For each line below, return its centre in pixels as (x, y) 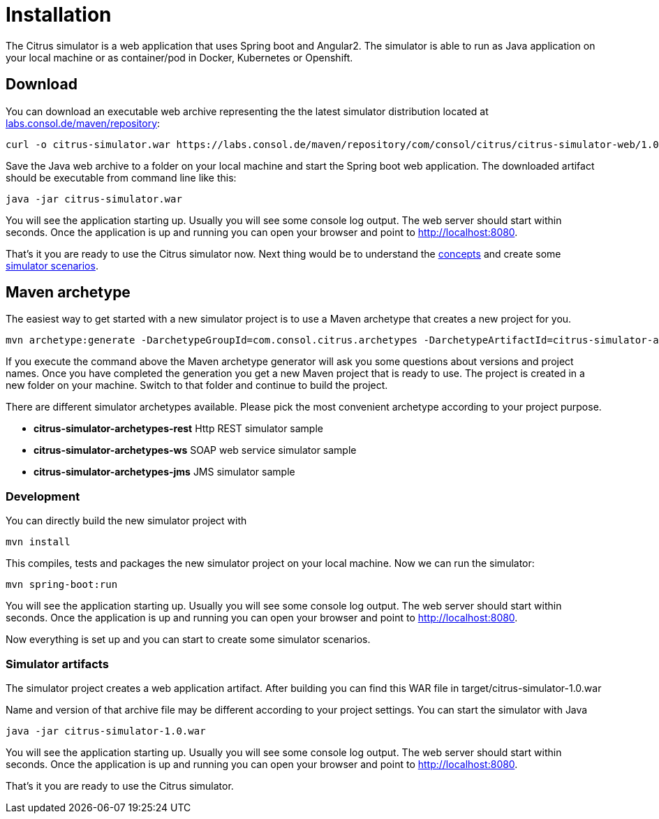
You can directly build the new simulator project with (126, 521)
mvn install (38, 542)
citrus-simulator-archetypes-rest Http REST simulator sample (178, 429)
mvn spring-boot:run (62, 585)
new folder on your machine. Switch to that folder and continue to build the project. (197, 385)
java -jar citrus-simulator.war (94, 199)
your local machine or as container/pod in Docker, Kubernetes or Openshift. (179, 57)
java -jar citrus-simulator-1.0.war (106, 731)
